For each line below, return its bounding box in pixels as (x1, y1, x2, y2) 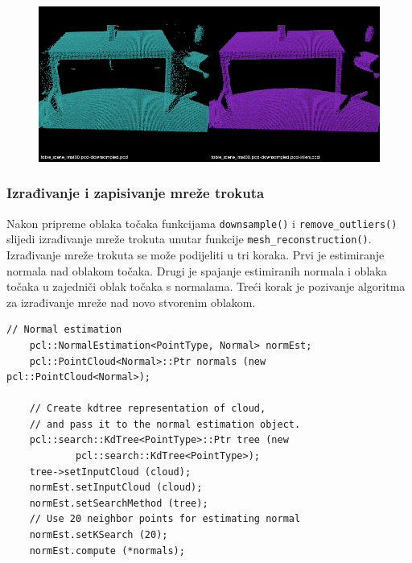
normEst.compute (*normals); (29, 544, 185, 557)
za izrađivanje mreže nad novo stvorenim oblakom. (6, 293, 256, 310)
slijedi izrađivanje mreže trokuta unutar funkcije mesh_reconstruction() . (6, 230, 372, 247)
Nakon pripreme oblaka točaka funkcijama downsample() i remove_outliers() (6, 214, 398, 231)
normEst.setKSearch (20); (29, 529, 168, 541)
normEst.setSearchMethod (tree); (29, 497, 208, 509)
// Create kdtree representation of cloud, (29, 403, 266, 415)
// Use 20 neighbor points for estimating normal (29, 513, 301, 525)
